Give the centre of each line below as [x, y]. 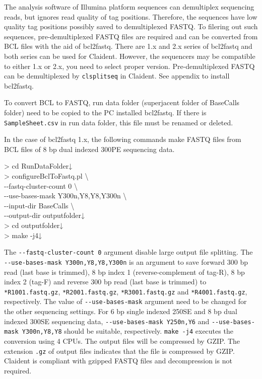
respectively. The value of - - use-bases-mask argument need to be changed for [125, 301]
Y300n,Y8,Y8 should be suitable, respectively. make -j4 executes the [127, 331]
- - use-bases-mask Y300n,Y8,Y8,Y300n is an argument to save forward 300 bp [126, 261]
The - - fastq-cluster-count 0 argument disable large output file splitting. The [128, 252]
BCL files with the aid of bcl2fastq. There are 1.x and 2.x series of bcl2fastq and [128, 46]
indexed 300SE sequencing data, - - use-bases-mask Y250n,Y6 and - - [112, 321]
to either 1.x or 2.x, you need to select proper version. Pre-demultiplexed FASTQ [129, 66]
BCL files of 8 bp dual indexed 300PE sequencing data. [89, 149]
